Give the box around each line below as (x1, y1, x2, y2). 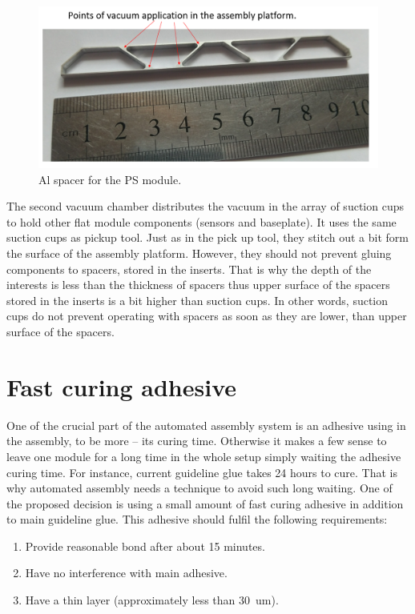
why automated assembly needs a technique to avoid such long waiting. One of (6, 480, 393, 496)
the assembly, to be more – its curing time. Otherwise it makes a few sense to (6, 432, 387, 449)
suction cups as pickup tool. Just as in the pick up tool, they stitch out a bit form (6, 229, 409, 246)
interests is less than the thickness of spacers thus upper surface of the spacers (6, 276, 390, 293)
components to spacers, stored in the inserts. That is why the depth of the (6, 260, 372, 277)
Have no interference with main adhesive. (25, 564, 228, 581)
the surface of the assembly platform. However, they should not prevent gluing (6, 245, 392, 262)
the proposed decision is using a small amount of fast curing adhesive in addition (6, 495, 404, 512)
